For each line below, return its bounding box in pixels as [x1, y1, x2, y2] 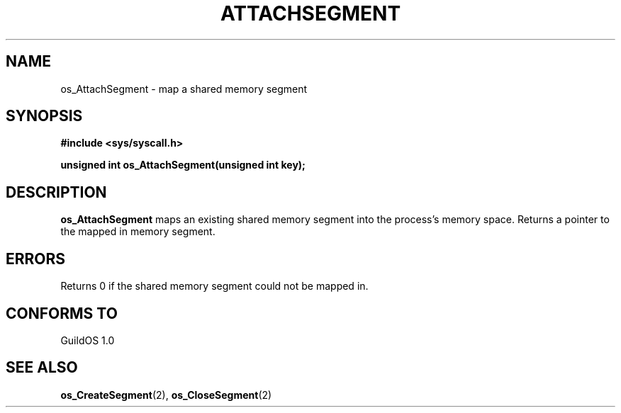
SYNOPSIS [6, 107, 83, 125]
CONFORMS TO [6, 304, 118, 322]
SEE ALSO [6, 358, 78, 377]
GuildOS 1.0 [60, 334, 115, 346]
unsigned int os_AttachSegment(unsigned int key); [60, 159, 306, 171]
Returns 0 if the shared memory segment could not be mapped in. [60, 280, 369, 293]
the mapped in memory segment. [60, 225, 216, 238]
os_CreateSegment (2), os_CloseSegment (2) [60, 388, 272, 401]
